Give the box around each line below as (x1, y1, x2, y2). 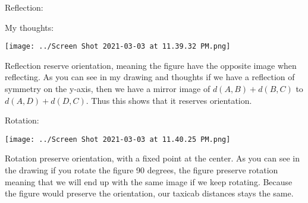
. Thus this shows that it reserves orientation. (86, 94, 252, 106)
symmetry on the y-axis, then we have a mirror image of (5, 83, 210, 95)
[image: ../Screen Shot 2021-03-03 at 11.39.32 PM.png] (5, 42, 231, 51)
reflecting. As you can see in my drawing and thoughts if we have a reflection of (5, 71, 295, 83)
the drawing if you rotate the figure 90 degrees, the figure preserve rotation (5, 164, 278, 176)
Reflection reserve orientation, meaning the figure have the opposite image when (5, 59, 297, 71)
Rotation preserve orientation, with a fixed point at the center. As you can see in (5, 152, 300, 164)
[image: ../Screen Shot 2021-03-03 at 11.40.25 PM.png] (5, 135, 231, 144)
